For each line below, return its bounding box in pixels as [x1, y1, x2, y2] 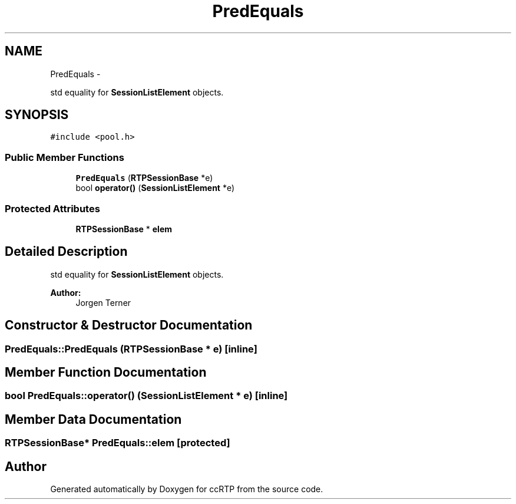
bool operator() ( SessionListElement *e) [75, 183, 235, 193]
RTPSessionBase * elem [75, 223, 172, 234]
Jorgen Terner [75, 297, 131, 308]
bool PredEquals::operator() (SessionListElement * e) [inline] [5, 390, 288, 402]
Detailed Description [5, 244, 128, 259]
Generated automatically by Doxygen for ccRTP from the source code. [50, 484, 323, 495]
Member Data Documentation [5, 411, 182, 427]
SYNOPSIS [5, 107, 69, 123]
